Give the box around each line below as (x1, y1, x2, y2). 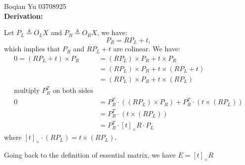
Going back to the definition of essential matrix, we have (4, 150, 176, 160)
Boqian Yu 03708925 (4, 1, 66, 11)
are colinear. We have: (113, 43, 181, 54)
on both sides (52, 87, 93, 95)
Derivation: (4, 10, 43, 21)
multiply (14, 87, 40, 95)
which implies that (4, 43, 60, 54)
